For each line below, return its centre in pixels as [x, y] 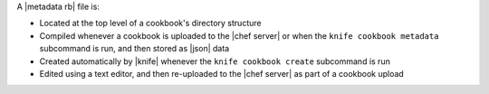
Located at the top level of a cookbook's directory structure [150, 23]
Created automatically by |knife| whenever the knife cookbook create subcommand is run [215, 61]
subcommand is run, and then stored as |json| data [134, 49]
